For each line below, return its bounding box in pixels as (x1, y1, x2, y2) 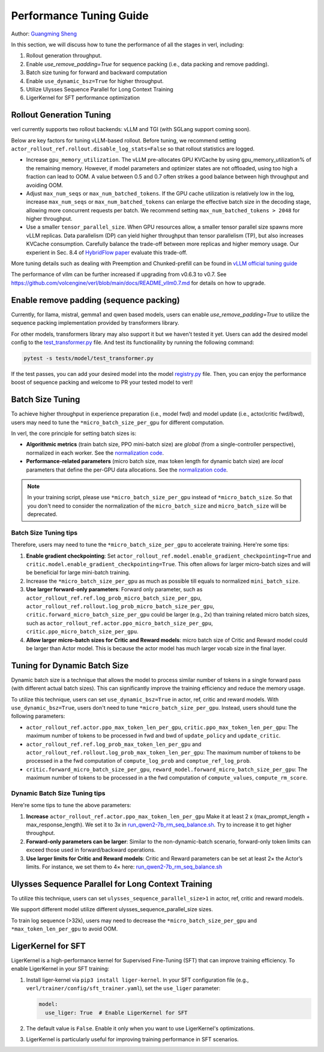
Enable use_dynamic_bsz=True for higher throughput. (26, 77, 164, 84)
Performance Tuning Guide (11, 9, 149, 22)
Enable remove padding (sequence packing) (11, 295, 180, 305)
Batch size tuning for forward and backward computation (26, 69, 167, 76)
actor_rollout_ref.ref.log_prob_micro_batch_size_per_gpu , (26, 594, 202, 601)
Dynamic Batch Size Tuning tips (11, 789, 106, 797)
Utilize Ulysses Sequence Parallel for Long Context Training (26, 85, 173, 93)
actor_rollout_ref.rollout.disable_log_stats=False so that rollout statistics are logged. (11, 145, 255, 152)
